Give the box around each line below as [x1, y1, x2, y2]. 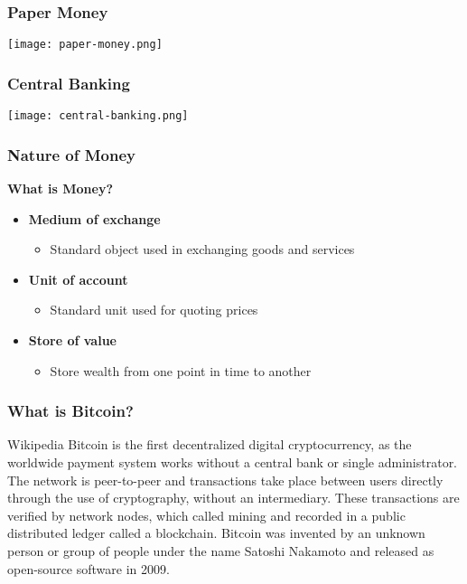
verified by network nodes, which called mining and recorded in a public [7, 505, 406, 524]
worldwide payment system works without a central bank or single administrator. [7, 452, 458, 471]
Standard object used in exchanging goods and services [50, 240, 355, 259]
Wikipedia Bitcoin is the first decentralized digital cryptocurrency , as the [7, 435, 412, 454]
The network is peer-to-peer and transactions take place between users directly [7, 470, 444, 489]
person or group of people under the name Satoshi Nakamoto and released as [7, 541, 434, 560]
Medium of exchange [28, 209, 161, 228]
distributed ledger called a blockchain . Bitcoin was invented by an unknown [7, 523, 425, 542]
